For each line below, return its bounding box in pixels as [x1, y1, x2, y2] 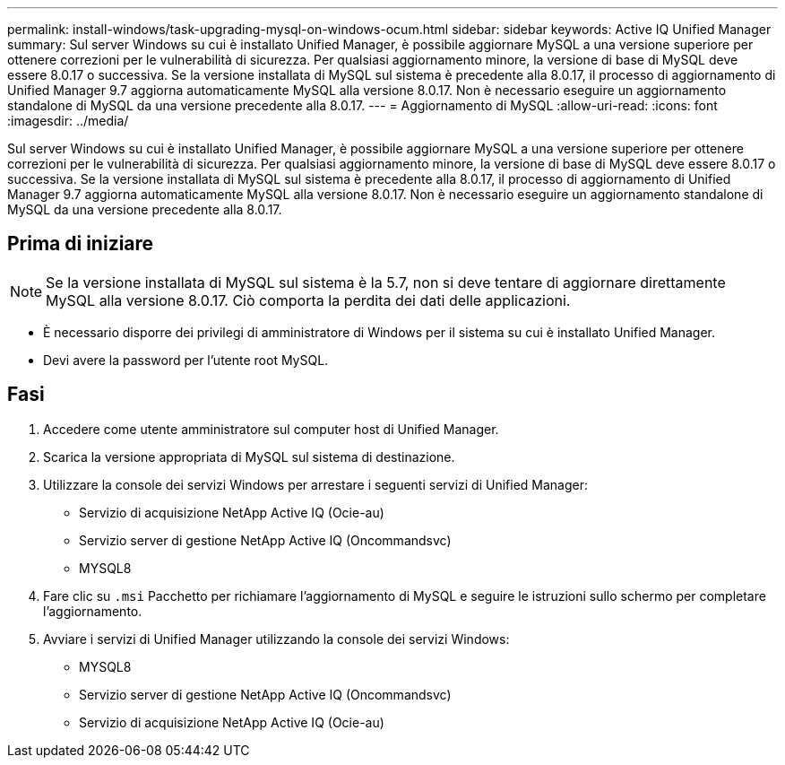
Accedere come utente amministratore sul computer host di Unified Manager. [43, 421, 499, 437]
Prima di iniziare [7, 232, 154, 256]
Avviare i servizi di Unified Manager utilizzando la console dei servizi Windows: [43, 630, 510, 647]
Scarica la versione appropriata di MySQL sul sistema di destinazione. [43, 448, 455, 465]
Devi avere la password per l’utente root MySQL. [43, 352, 329, 368]
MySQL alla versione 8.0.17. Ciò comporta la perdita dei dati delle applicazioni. [46, 291, 571, 309]
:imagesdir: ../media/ [7, 113, 129, 128]
